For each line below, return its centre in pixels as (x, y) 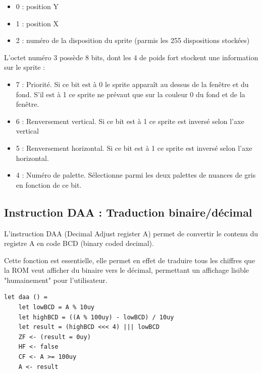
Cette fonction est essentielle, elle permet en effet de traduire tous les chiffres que (130, 260)
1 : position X (37, 23)
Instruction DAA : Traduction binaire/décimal (128, 212)
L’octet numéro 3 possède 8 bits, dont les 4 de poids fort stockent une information (131, 57)
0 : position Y (37, 6)
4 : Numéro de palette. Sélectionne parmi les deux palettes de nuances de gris (136, 175)
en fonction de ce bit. (49, 184)
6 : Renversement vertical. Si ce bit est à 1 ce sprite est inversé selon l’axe (130, 121)
